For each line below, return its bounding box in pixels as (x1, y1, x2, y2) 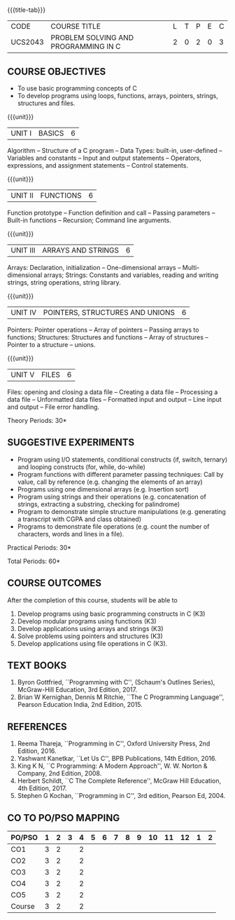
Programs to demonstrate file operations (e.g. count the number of (17, 522, 210, 531)
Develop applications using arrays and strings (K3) (17, 624, 164, 632)
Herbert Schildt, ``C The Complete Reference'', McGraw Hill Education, (17, 777, 222, 785)
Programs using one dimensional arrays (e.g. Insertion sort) (17, 485, 190, 493)
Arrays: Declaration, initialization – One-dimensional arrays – (7, 264, 181, 271)
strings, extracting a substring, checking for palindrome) (17, 500, 180, 508)
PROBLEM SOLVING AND (50, 33, 134, 43)
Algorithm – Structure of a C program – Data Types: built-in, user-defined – (7, 147, 222, 154)
